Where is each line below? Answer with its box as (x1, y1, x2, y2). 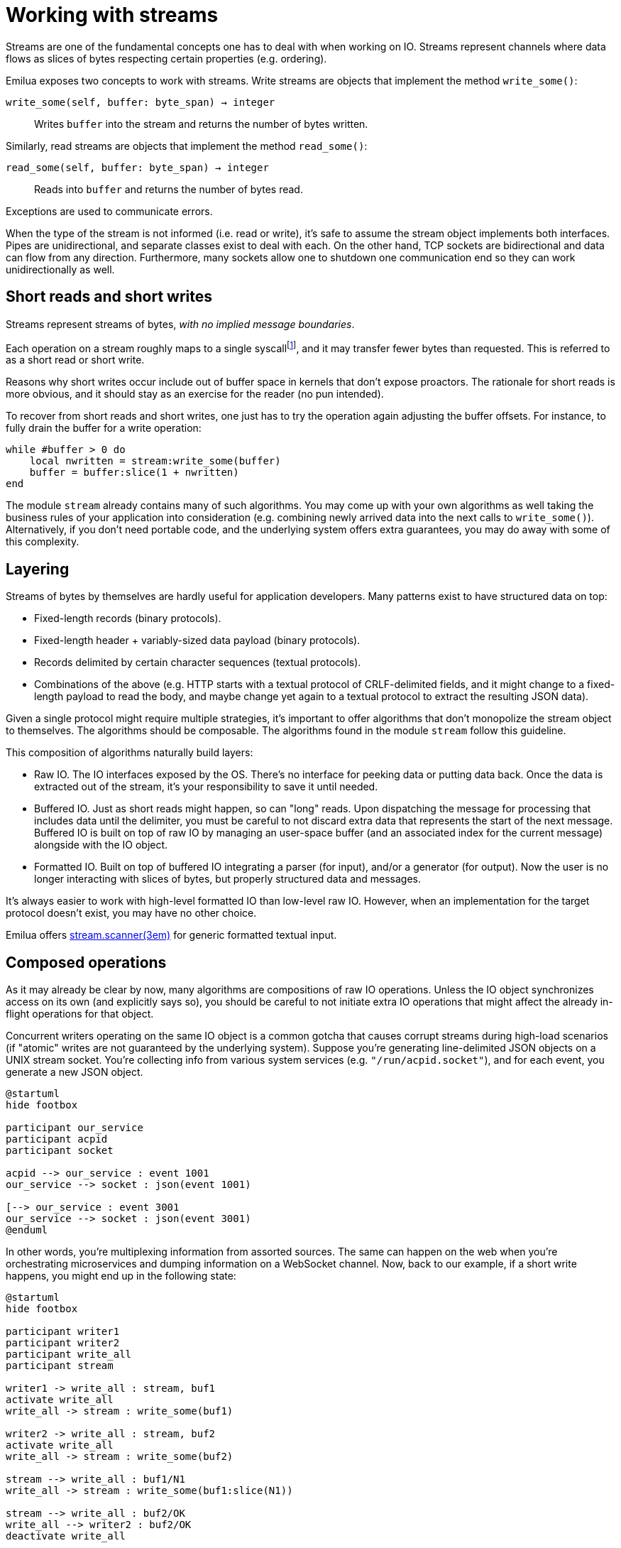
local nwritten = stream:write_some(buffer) (29, 455, 281, 467)
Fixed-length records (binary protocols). (34, 612, 221, 625)
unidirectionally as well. (6, 263, 115, 276)
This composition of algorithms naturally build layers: (6, 746, 253, 759)
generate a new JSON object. (6, 1065, 143, 1078)
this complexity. (6, 535, 79, 548)
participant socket (6, 1144, 114, 1156)
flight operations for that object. (6, 1007, 154, 1020)
